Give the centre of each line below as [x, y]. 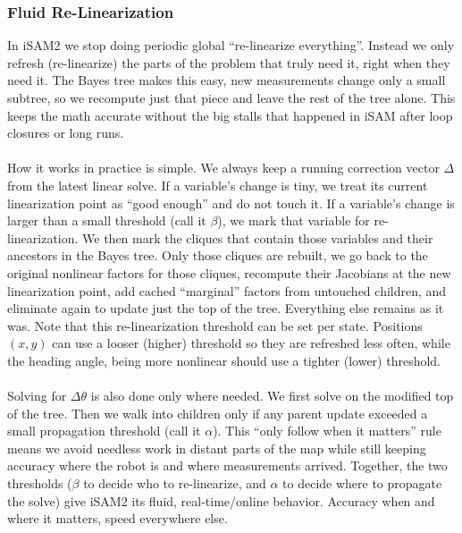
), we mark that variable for [294, 220]
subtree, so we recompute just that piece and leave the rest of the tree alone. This [231, 97]
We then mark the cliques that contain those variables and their [258, 237]
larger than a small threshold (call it [107, 220]
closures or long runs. [66, 133]
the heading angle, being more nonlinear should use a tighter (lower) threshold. [224, 360]
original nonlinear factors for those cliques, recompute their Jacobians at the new [229, 272]
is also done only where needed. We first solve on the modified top [272, 396]
